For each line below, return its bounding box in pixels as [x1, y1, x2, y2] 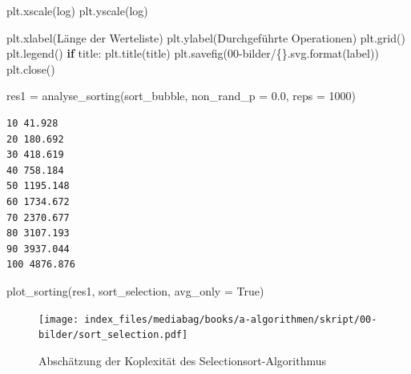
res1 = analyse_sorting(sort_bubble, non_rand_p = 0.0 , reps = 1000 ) [6, 87, 356, 104]
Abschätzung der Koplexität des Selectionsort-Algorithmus [38, 352, 326, 368]
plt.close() [6, 60, 55, 77]
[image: [38, 313, 79, 325]
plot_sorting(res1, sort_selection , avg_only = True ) [6, 282, 264, 299]
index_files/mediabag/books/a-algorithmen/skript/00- [84, 313, 377, 325]
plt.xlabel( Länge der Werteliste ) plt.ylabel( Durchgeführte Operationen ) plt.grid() [6, 29, 405, 46]
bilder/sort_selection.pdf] [38, 329, 188, 341]
